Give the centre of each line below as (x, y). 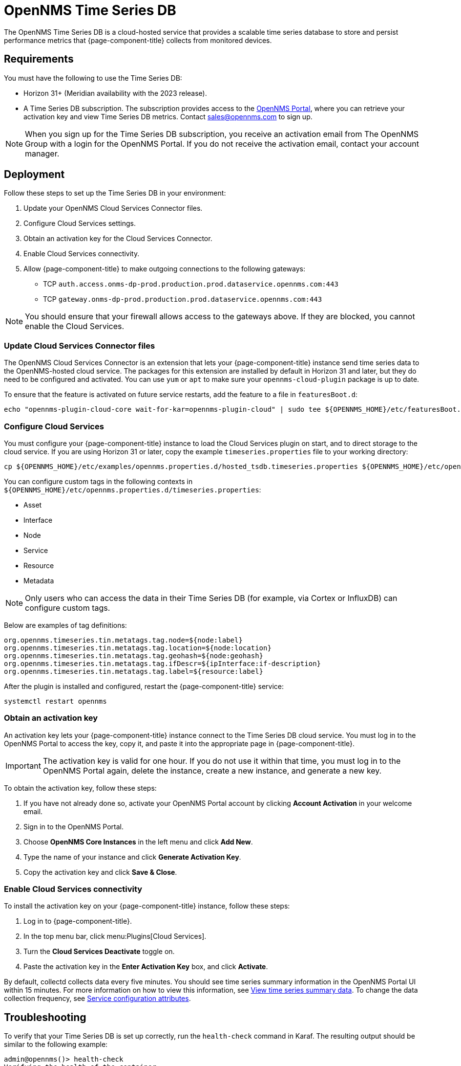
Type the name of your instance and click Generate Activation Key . (132, 857)
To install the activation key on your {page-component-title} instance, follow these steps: (147, 906)
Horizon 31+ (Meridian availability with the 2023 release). (115, 93)
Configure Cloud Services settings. (80, 223)
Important (23, 766)
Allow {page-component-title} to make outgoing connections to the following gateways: (165, 269)
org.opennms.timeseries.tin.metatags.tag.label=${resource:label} (134, 671)
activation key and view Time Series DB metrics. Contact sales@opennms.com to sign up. (168, 116)
